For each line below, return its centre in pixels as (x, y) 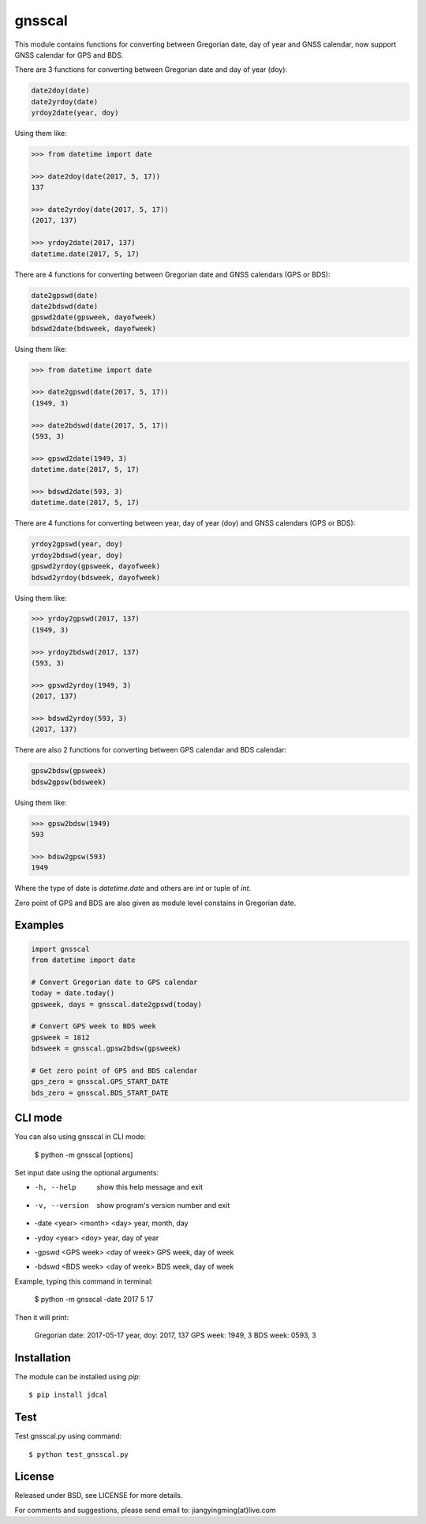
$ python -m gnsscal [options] (84, 1155)
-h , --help (55, 1187)
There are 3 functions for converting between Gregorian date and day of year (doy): (151, 70)
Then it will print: (42, 1317)
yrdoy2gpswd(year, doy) (77, 544)
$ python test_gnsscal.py (79, 1454)
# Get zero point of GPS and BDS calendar (114, 1070)
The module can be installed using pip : (78, 1376)
